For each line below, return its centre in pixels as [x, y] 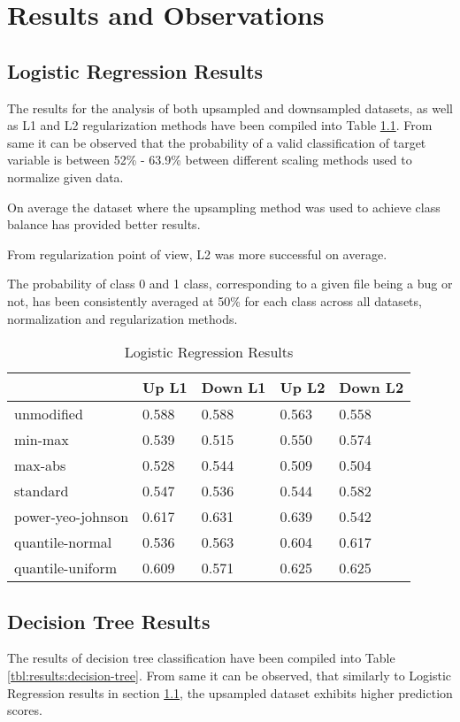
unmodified [49, 414]
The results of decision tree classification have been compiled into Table [201, 658]
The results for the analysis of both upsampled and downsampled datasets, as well [230, 108]
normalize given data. [65, 177]
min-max [42, 440]
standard [42, 491]
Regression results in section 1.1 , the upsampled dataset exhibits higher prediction [230, 692]
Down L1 [234, 388]
